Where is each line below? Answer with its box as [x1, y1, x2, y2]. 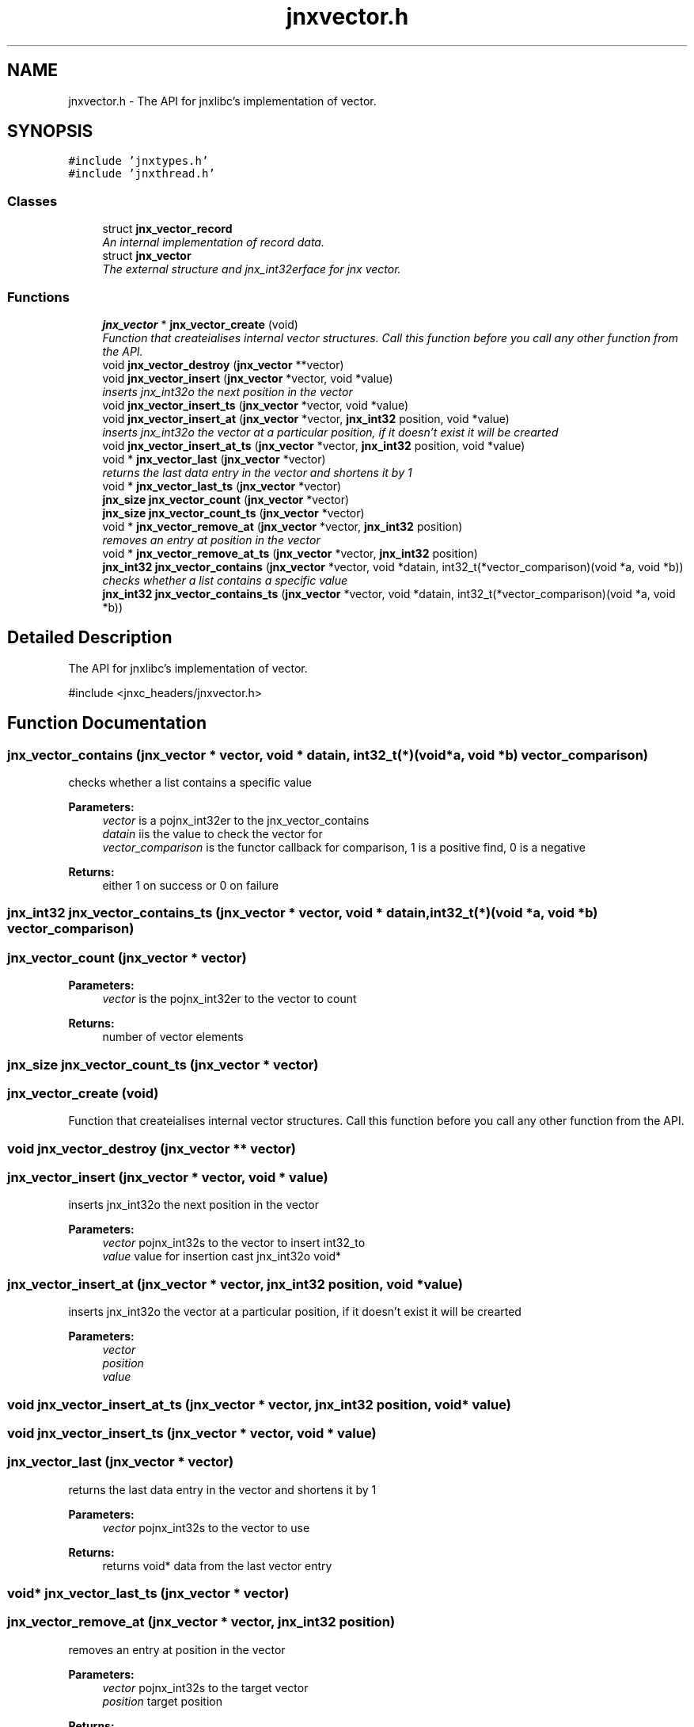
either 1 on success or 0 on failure [102, 879, 279, 892]
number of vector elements [102, 1030, 244, 1044]
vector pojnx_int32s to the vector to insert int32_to [102, 1236, 366, 1250]
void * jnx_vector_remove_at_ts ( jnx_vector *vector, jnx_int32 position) [102, 546, 478, 560]
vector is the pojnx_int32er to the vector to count [102, 992, 357, 1006]
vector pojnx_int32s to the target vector [102, 1680, 309, 1695]
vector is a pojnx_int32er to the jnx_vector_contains [102, 814, 370, 827]
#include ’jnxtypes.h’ [68, 154, 209, 168]
